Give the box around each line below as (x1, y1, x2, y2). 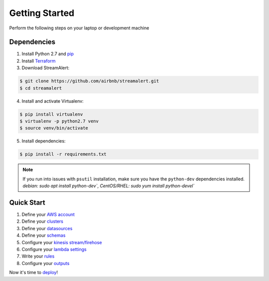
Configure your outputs (21, 260, 70, 266)
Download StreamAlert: (21, 65, 70, 71)
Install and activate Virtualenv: (21, 98, 84, 104)
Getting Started (9, 7, 75, 18)
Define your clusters (21, 218, 64, 224)
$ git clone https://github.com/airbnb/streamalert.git (19, 78, 159, 84)
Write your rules (21, 253, 55, 259)
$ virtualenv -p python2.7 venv (19, 118, 99, 124)
